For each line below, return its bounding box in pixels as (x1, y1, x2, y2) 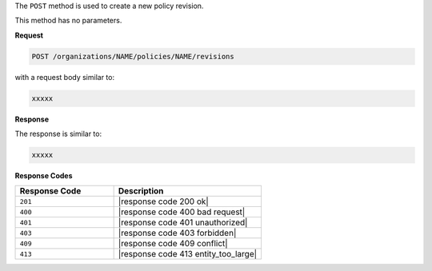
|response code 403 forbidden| (118, 228, 237, 239)
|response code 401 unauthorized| (118, 217, 248, 228)
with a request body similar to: (14, 72, 115, 82)
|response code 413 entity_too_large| (118, 249, 258, 260)
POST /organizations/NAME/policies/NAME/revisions (31, 52, 235, 61)
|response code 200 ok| (118, 196, 210, 207)
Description (118, 185, 164, 197)
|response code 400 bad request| (118, 206, 246, 217)
